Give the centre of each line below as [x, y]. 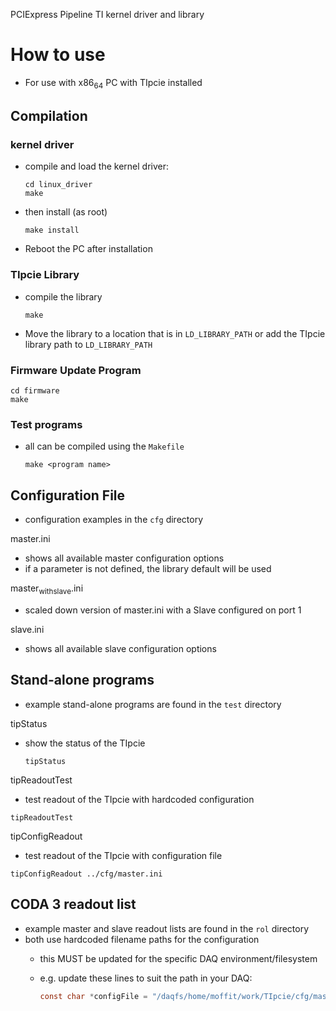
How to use [58, 55]
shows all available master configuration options [124, 558]
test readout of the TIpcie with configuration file [123, 855]
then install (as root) [66, 212]
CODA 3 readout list [73, 904]
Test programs [46, 424]
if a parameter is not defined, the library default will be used [148, 569]
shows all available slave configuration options [120, 648]
